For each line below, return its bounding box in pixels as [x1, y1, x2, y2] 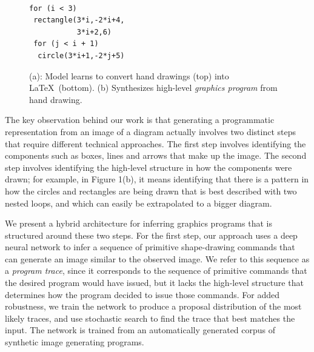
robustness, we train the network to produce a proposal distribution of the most [5, 300, 302, 313]
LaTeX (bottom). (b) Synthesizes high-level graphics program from [29, 81, 278, 94]
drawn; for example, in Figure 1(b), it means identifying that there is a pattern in [5, 173, 309, 185]
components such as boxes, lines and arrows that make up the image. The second [5, 149, 307, 162]
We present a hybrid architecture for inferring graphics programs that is [5, 217, 272, 230]
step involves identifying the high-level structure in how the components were [5, 161, 292, 173]
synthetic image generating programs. [5, 336, 144, 348]
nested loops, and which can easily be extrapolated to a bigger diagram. [5, 196, 272, 209]
